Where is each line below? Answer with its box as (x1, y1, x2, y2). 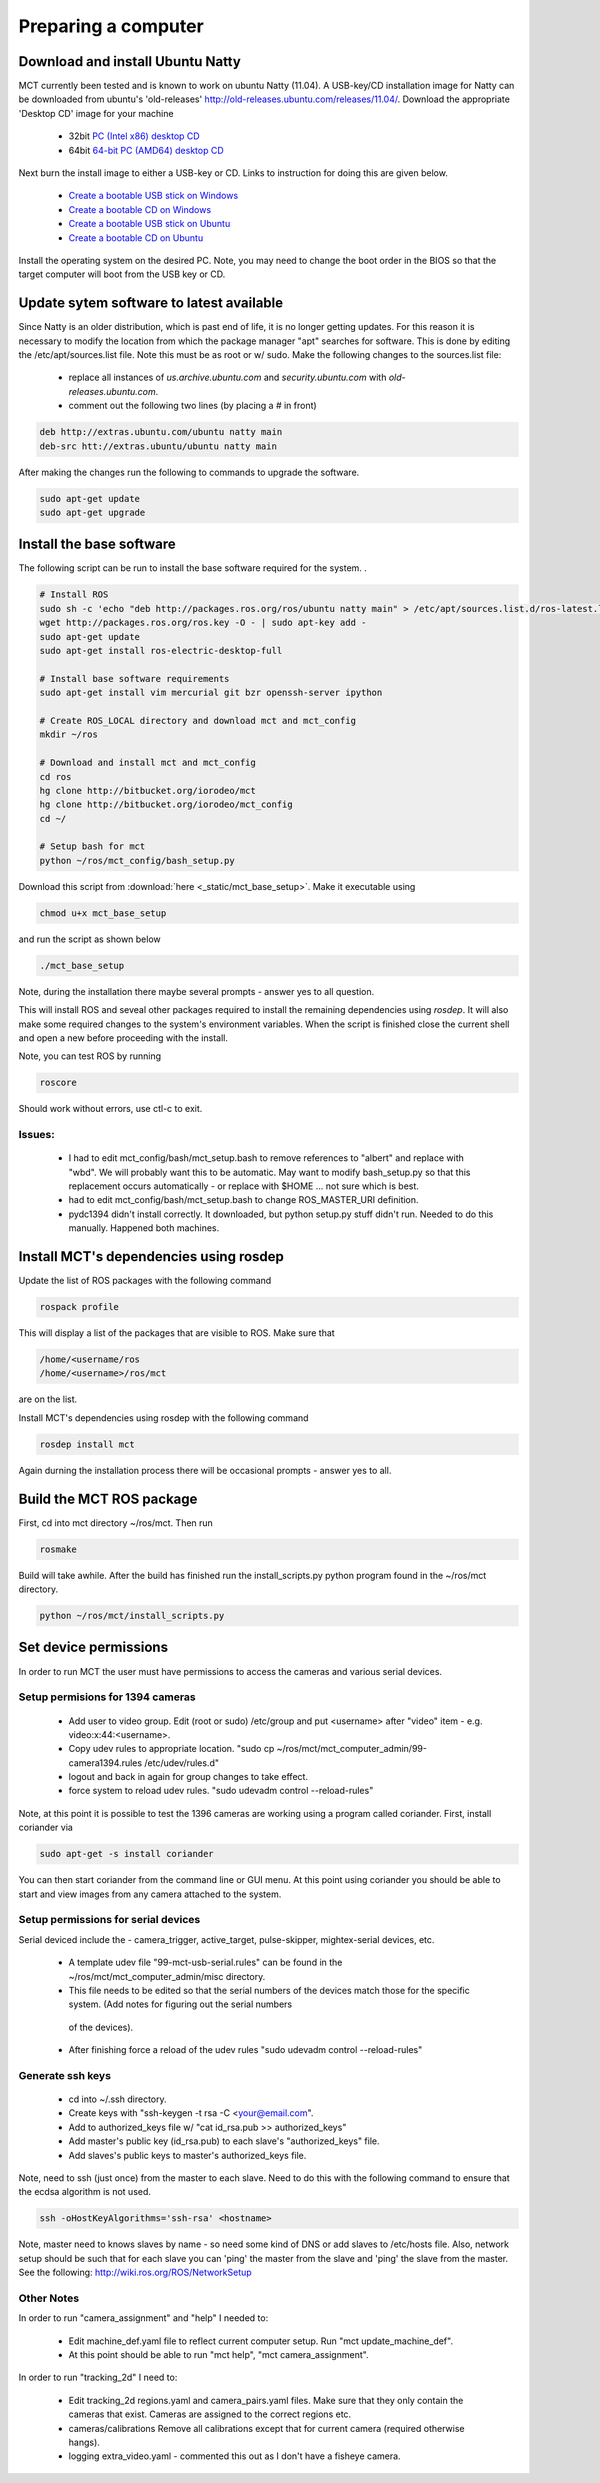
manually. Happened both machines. (68, 1222, 220, 1234)
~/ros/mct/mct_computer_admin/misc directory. (68, 1970, 266, 1982)
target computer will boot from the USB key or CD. (18, 268, 226, 280)
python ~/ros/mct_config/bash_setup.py (39, 855, 235, 866)
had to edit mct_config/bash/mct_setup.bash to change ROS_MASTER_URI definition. (68, 1194, 419, 1206)
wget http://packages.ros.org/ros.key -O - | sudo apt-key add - (39, 617, 367, 629)
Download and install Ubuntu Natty (18, 53, 242, 70)
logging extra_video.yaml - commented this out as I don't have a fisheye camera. (68, 2450, 401, 2462)
